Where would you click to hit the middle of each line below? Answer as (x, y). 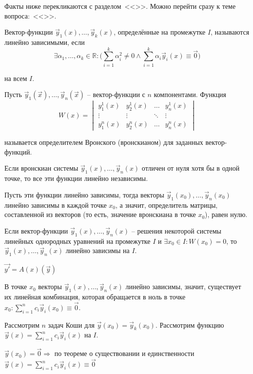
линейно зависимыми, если (45, 42)
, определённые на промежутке (160, 32)
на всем (16, 78)
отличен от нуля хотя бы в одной (191, 168)
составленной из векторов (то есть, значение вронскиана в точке (100, 214)
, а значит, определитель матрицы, (166, 205)
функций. (18, 151)
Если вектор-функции (36, 230)
